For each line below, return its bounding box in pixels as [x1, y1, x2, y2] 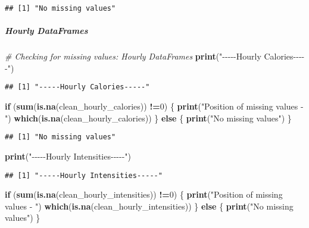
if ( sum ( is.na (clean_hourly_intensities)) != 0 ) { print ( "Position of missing [5, 188, 283, 201]
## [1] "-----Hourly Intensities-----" [5, 171, 163, 180]
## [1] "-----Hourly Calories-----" [5, 83, 150, 92]
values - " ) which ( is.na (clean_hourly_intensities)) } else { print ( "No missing [5, 199, 294, 212]
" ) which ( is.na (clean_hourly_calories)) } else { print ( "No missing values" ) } [5, 111, 292, 124]
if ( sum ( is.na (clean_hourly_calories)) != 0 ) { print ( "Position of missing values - [5, 100, 304, 113]
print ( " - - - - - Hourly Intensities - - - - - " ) [5, 149, 132, 162]
